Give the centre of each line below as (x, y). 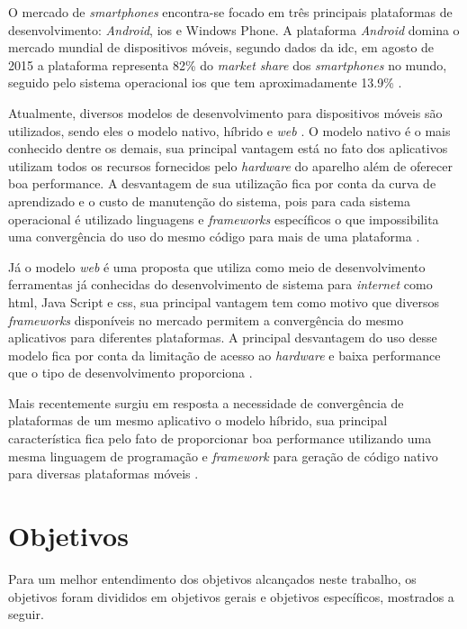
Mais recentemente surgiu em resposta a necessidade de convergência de (206, 402)
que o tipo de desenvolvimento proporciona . (130, 373)
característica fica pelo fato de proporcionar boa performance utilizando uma (220, 438)
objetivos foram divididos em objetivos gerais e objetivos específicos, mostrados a (231, 596)
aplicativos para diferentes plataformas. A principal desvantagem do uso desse (223, 337)
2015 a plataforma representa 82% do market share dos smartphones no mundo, (228, 64)
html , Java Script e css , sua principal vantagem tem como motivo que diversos (224, 301)
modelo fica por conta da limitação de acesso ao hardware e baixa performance (225, 355)
